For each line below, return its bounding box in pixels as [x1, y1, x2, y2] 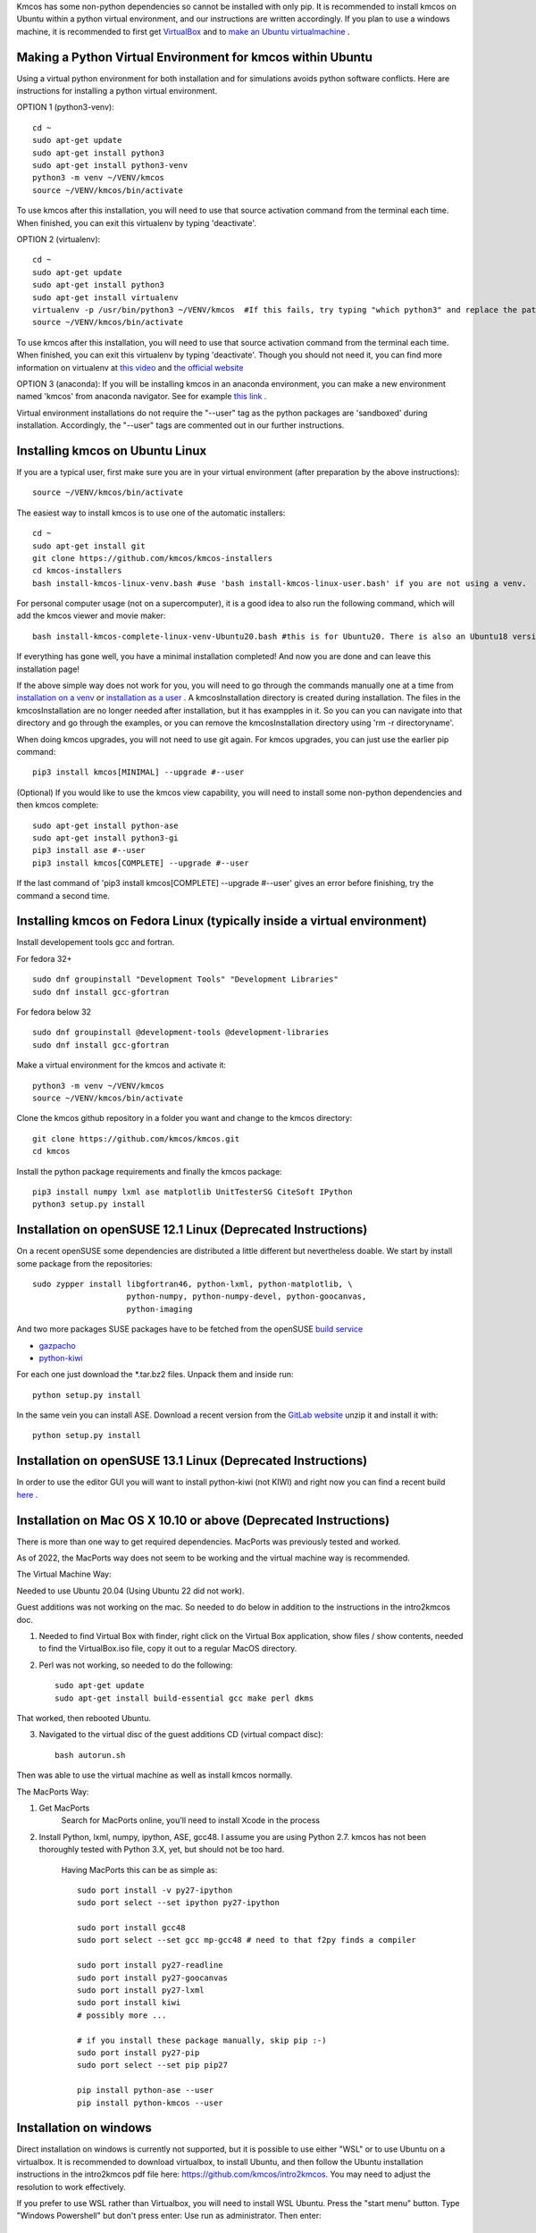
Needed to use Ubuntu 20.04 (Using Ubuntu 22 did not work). [16, 1585, 245, 1596]
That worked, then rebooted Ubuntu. [16, 1712, 152, 1723]
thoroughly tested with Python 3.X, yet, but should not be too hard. [38, 1844, 285, 1855]
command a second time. [16, 890, 111, 901]
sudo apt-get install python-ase [32, 820, 179, 831]
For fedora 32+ [16, 953, 72, 964]
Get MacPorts [38, 1802, 90, 1813]
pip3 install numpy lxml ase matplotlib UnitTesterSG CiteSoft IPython [32, 1186, 353, 1197]
